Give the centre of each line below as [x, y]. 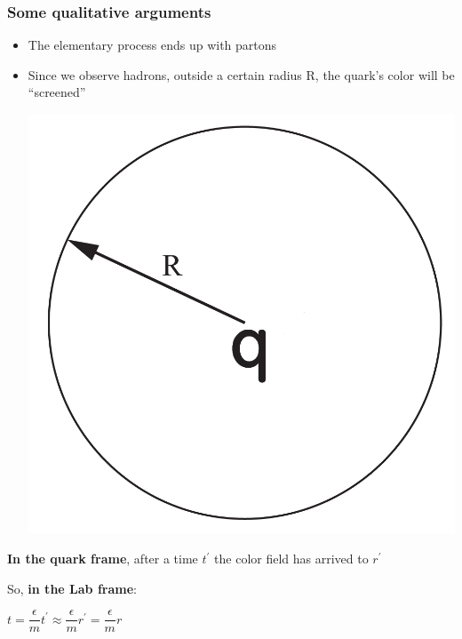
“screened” [57, 92]
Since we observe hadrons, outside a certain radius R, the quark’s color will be [241, 74]
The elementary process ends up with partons [152, 45]
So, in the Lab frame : [72, 588]
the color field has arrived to [291, 559]
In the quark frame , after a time [103, 559]
